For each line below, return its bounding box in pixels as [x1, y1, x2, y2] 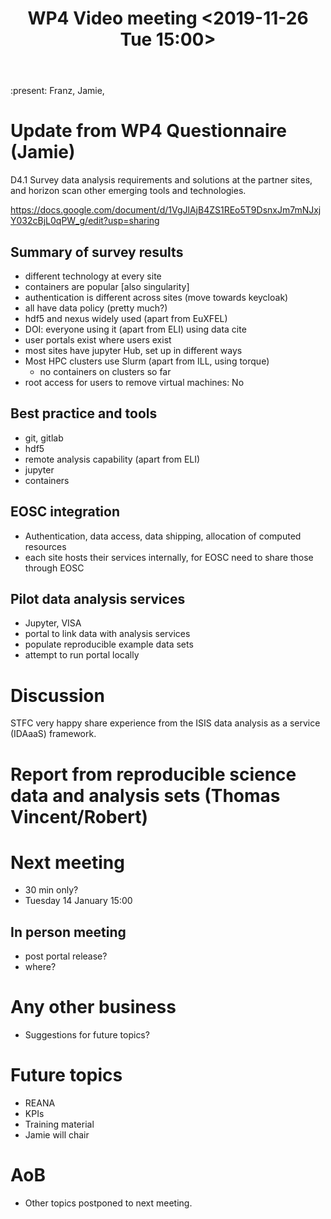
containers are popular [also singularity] [24, 280, 190, 292]
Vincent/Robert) [10, 805, 148, 828]
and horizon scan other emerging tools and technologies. [10, 185, 247, 197]
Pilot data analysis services [10, 590, 186, 607]
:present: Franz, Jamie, [10, 85, 105, 97]
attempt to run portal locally [24, 649, 140, 661]
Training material [24, 1118, 95, 1131]
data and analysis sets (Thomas [10, 784, 281, 807]
